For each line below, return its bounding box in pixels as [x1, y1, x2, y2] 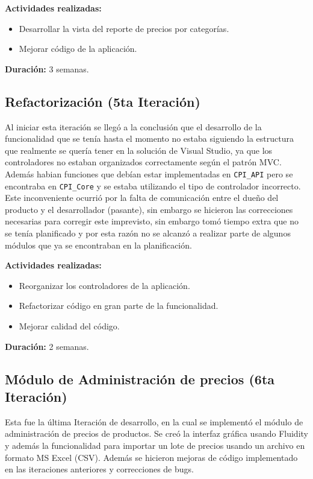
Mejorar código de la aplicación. [19, 42, 137, 55]
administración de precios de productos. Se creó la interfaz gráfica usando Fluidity [5, 427, 308, 440]
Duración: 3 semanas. [5, 62, 89, 75]
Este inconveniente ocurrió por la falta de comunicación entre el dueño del [5, 191, 279, 204]
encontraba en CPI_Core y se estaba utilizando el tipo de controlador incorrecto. [5, 179, 301, 192]
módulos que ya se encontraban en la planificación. [5, 238, 192, 251]
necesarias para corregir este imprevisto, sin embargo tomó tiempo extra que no [5, 215, 299, 227]
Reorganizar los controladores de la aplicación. [19, 279, 190, 291]
